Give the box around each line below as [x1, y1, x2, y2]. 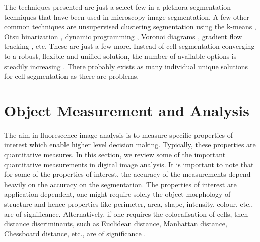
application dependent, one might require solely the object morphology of [4, 189, 231, 199]
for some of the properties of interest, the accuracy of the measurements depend [4, 169, 251, 179]
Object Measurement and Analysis [4, 100, 249, 120]
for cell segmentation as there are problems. [4, 71, 139, 81]
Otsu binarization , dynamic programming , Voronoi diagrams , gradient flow [4, 31, 242, 41]
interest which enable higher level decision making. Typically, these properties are [4, 139, 256, 150]
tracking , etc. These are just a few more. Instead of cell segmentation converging [4, 41, 255, 51]
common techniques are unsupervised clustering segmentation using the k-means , [4, 21, 256, 32]
